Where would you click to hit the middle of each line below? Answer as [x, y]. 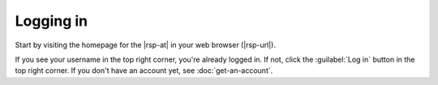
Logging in [52, 21]
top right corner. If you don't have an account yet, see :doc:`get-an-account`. [144, 71]
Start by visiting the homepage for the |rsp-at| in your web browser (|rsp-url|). [145, 45]
